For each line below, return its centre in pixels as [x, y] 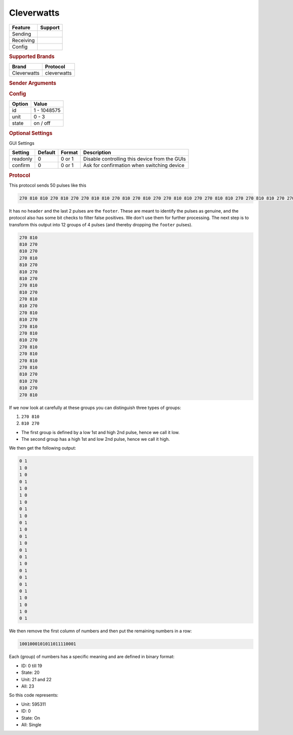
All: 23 [28, 686]
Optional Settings [31, 133]
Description [97, 152]
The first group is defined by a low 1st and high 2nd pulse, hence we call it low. [101, 432]
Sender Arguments [32, 83]
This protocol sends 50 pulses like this [48, 185]
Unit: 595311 [33, 704]
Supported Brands [32, 56]
